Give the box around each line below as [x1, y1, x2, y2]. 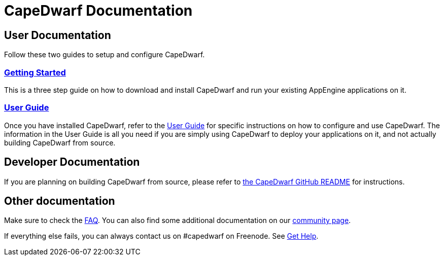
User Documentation [4, 28, 111, 42]
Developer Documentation [4, 156, 140, 169]
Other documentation [4, 194, 115, 207]
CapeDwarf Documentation [4, 2, 193, 19]
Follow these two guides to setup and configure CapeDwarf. [4, 50, 205, 59]
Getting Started [4, 67, 66, 78]
